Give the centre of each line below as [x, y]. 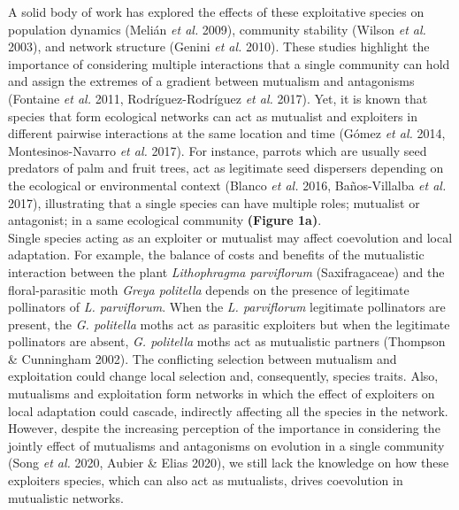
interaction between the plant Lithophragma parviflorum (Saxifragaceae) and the [226, 271]
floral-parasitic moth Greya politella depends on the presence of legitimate [209, 289]
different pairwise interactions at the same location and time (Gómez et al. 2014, [227, 133]
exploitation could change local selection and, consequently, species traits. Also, [223, 376]
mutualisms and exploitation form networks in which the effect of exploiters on [222, 394]
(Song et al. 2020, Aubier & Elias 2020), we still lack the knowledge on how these [229, 463]
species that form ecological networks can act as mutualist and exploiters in [213, 116]
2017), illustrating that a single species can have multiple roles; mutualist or [214, 202]
